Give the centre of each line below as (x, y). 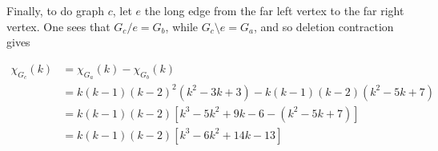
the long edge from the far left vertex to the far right (274, 10)
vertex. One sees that (58, 26)
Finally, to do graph (55, 10)
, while (182, 26)
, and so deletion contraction (323, 26)
